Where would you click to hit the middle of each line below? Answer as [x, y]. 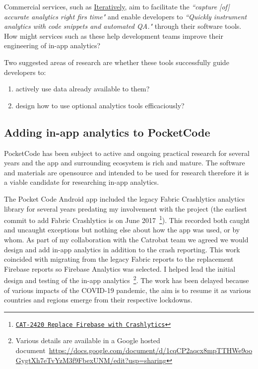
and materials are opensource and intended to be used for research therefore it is [127, 172]
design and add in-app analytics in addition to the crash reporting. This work [122, 249]
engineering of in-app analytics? [52, 45]
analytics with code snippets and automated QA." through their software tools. [123, 26]
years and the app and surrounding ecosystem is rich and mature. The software [125, 163]
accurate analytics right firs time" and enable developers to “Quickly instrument [126, 16]
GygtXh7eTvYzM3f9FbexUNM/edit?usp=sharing [91, 360]
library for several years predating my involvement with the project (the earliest [126, 208]
